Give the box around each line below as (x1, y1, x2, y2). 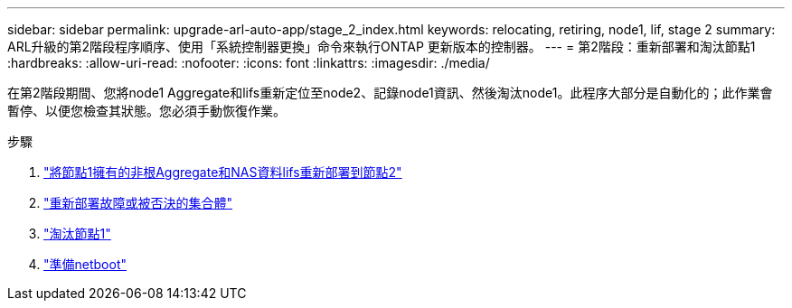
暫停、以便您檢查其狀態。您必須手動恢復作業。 (7, 103, 286, 118)
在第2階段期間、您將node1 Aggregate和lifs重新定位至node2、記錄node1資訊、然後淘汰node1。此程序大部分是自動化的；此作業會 (7, 85, 773, 100)
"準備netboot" (43, 257, 127, 272)
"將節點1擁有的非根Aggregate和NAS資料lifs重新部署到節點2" (43, 164, 402, 180)
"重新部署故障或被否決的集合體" (43, 195, 233, 210)
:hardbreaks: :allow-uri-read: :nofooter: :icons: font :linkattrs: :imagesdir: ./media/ (7, 55, 490, 70)
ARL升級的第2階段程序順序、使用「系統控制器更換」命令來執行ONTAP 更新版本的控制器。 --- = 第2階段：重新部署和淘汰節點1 (7, 39, 756, 54)
